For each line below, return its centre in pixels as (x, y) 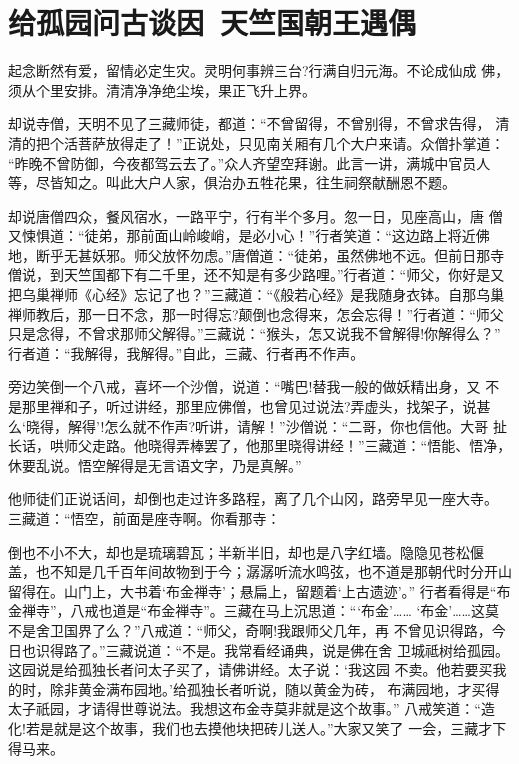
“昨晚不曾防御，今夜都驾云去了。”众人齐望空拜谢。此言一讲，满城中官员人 (249, 162)
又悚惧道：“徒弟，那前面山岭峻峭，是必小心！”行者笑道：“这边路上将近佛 (249, 235)
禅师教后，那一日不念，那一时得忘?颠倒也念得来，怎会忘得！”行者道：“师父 (256, 313)
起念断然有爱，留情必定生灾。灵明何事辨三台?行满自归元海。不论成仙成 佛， (259, 70)
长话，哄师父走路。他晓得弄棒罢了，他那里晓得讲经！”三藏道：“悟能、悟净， (260, 445)
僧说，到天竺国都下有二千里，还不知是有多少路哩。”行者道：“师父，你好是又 (256, 274)
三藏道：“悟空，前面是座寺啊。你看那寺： (144, 518)
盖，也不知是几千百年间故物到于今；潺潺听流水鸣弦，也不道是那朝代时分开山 (260, 571)
